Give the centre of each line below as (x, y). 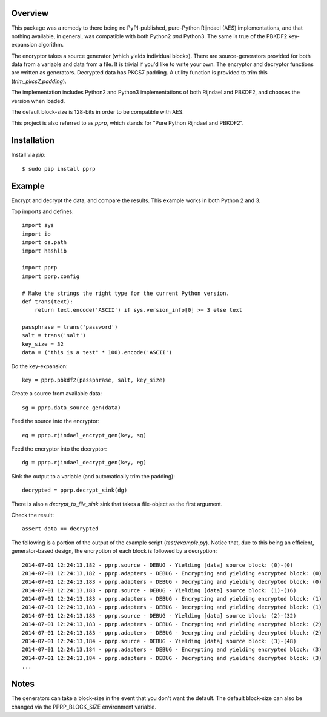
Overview (30, 13)
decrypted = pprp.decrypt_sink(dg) (75, 490)
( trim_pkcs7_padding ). (39, 81)
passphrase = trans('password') (70, 327)
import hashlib (45, 251)
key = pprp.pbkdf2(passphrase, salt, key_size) (94, 380)
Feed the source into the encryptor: (55, 421)
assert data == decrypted (61, 529)
